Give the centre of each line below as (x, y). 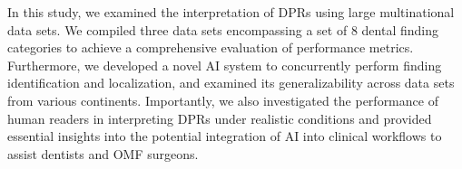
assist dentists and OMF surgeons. (103, 153)
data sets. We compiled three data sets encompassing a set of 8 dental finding (223, 29)
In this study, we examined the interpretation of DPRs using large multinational (231, 12)
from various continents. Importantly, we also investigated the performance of (223, 100)
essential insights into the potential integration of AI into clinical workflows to (225, 136)
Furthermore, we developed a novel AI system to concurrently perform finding (225, 65)
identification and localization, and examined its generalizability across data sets (231, 83)
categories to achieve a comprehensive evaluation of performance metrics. (211, 47)
